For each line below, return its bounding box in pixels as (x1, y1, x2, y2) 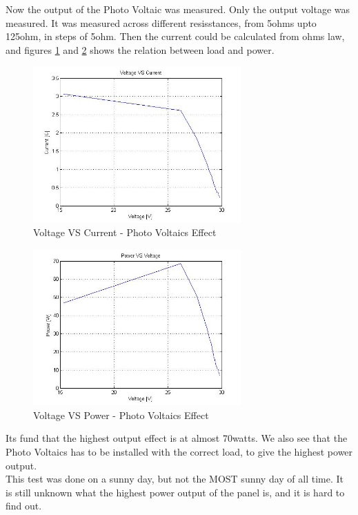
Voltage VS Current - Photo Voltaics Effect (33, 225, 217, 240)
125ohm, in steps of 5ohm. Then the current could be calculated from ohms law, (6, 29, 345, 43)
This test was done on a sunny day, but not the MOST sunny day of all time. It (6, 472, 344, 486)
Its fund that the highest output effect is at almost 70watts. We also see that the (6, 431, 348, 445)
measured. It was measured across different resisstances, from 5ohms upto (6, 15, 317, 30)
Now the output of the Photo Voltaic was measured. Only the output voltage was (6, 2, 350, 16)
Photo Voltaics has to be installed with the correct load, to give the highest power (6, 445, 353, 459)
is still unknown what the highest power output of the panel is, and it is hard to (6, 485, 345, 499)
